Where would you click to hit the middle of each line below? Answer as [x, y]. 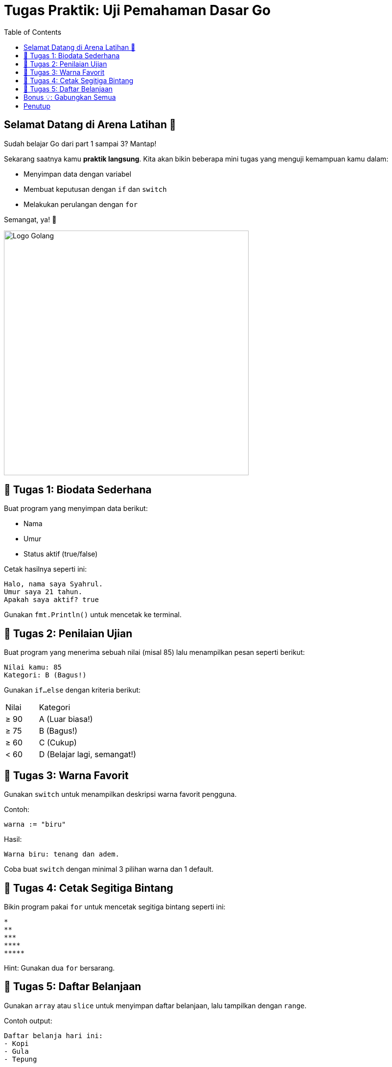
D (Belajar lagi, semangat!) [88, 754]
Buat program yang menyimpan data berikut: [76, 509]
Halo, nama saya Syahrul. [54, 584]
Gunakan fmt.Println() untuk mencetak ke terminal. [93, 615]
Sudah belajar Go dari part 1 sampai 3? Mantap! [80, 143]
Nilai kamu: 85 [33, 667]
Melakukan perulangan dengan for [81, 204]
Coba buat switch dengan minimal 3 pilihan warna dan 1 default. [109, 869]
